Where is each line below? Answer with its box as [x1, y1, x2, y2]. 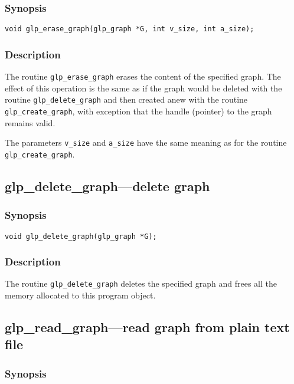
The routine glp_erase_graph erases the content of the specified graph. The [5, 70, 281, 83]
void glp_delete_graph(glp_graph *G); [5, 232, 157, 241]
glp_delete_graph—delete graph [5, 176, 210, 195]
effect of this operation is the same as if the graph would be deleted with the [5, 81, 282, 94]
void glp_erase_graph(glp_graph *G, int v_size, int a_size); [5, 25, 254, 34]
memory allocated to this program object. [5, 289, 156, 301]
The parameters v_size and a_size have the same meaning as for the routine [5, 136, 287, 149]
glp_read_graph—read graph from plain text [5, 318, 290, 336]
